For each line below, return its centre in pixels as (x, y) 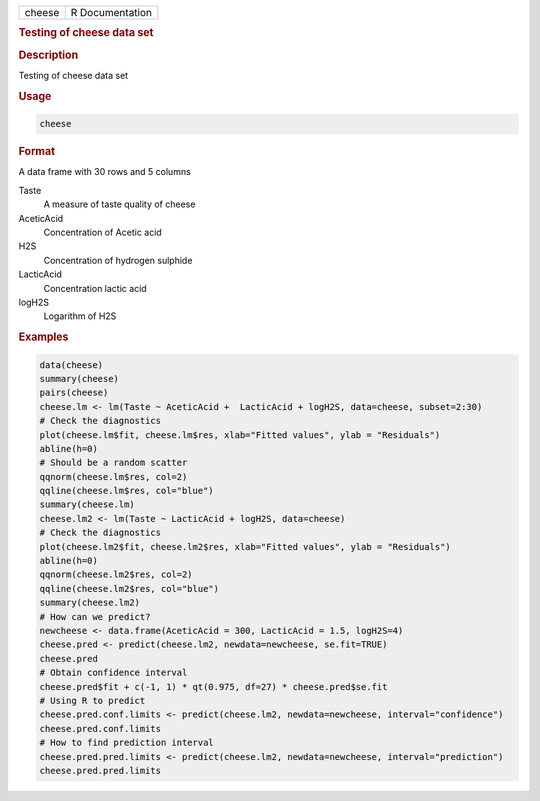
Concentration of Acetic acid (102, 232)
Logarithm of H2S (80, 316)
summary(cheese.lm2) (89, 603)
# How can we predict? (95, 616)
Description (48, 55)
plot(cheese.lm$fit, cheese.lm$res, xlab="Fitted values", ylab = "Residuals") (240, 434)
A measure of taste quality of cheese (119, 204)
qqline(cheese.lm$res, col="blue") (126, 491)
